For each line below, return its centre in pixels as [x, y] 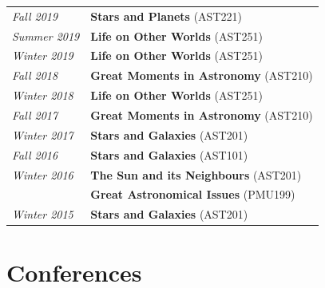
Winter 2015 [43, 214]
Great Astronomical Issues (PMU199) [193, 194]
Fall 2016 [35, 154]
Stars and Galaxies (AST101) [169, 154]
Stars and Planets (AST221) [166, 16]
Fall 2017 [35, 114]
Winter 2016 [43, 174]
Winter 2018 [43, 95]
